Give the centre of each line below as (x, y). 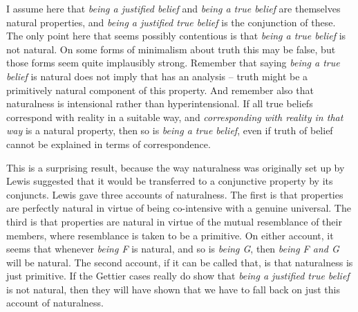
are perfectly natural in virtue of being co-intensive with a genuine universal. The (179, 208)
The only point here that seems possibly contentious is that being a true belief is (176, 36)
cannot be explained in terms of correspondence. (109, 144)
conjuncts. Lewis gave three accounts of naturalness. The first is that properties (175, 194)
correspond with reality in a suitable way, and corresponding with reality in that (175, 117)
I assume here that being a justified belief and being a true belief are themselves (173, 8)
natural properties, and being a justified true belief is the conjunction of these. (171, 22)
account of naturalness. (55, 303)
